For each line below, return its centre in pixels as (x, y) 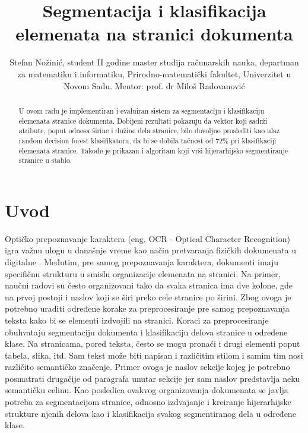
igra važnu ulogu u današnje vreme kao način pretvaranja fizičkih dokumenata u (151, 250)
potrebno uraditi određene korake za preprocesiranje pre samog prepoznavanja (147, 308)
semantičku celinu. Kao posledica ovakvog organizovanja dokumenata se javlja (147, 390)
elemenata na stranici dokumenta (154, 34)
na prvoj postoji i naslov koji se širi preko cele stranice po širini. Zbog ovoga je (148, 296)
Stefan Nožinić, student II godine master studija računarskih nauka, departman (154, 62)
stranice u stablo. (45, 160)
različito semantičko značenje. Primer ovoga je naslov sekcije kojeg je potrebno (147, 367)
